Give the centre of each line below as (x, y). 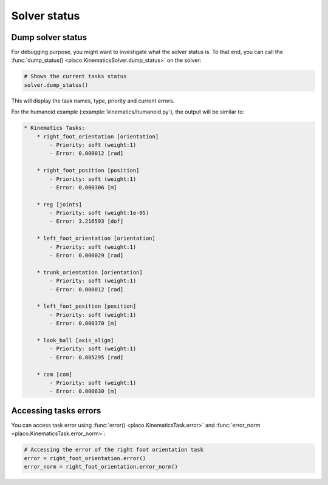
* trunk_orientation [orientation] (90, 272)
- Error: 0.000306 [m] (84, 187)
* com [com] (55, 374)
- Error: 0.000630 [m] (84, 391)
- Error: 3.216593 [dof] (87, 221)
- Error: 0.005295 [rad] (87, 357)
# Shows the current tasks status (75, 76)
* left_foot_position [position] (87, 306)
